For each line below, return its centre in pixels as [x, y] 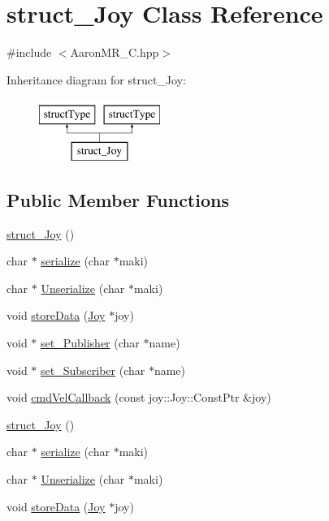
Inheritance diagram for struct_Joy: [96, 79]
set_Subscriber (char [93, 370]
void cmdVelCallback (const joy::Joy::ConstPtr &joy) [139, 397]
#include [29, 52]
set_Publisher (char [90, 343]
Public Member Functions [118, 199]
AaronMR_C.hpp [115, 52]
